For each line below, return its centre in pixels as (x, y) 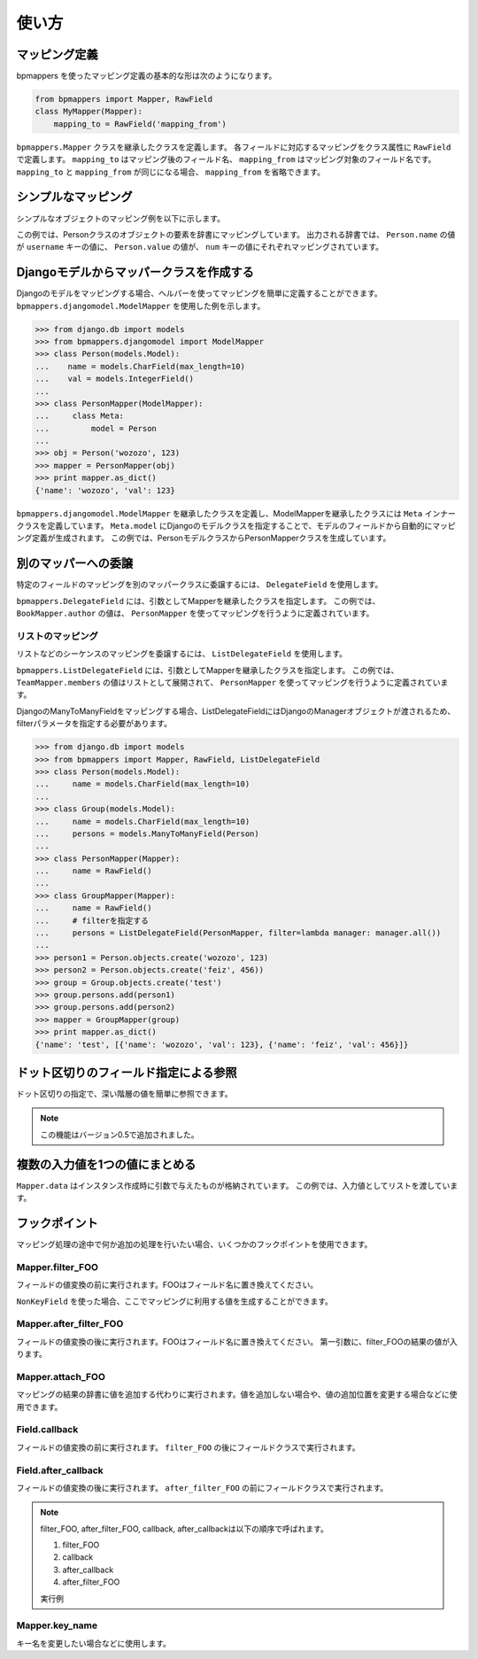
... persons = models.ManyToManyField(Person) (147, 833)
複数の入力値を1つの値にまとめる (106, 1164)
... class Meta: (79, 416)
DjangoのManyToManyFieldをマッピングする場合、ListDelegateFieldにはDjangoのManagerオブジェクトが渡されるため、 (236, 711)
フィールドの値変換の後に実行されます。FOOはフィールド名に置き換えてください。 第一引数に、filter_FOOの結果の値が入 (237, 1341)
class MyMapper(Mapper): (89, 112)
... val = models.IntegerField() (115, 379)
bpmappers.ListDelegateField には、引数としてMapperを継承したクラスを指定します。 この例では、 (208, 670)
